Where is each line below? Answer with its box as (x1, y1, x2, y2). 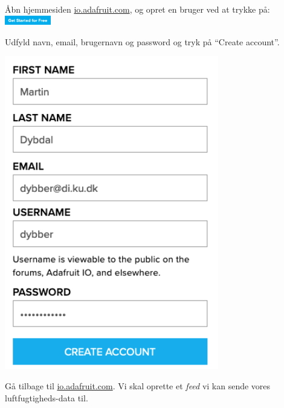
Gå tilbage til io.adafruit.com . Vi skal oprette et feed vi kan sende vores (5, 380, 271, 392)
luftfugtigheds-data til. (5, 391, 88, 404)
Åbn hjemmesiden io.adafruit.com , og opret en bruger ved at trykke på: (5, 3, 270, 15)
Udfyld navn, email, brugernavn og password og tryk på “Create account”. (5, 35, 280, 48)
